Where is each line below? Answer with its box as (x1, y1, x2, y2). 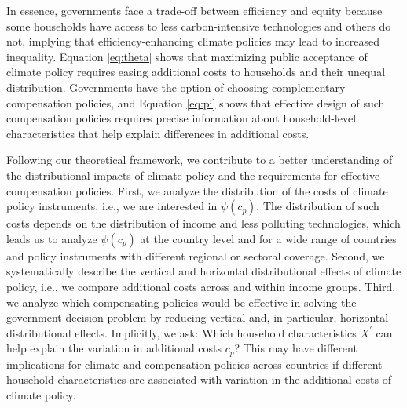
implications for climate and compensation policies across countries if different (6, 355, 383, 372)
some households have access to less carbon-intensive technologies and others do (6, 17, 391, 34)
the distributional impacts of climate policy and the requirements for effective (6, 166, 380, 183)
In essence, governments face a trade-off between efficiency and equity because (6, 2, 383, 18)
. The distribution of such (256, 198, 379, 214)
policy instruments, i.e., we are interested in (6, 198, 218, 214)
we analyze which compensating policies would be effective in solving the (6, 293, 357, 310)
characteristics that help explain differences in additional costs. (6, 125, 310, 141)
